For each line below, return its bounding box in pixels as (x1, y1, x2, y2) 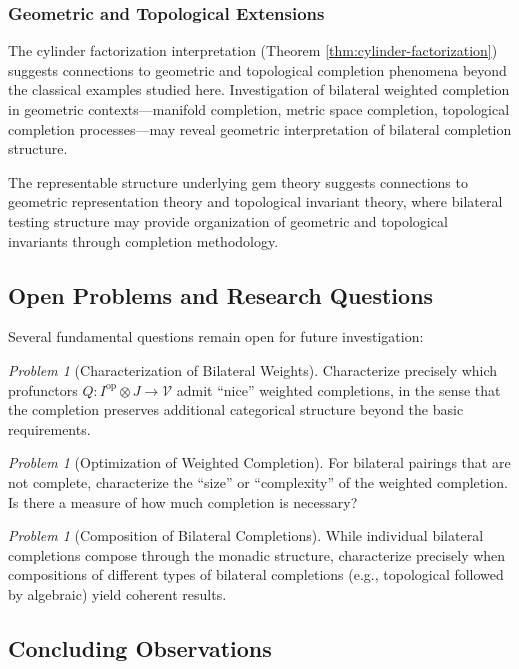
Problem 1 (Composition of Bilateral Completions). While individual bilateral (8, 525, 484, 546)
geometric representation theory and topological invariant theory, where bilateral (8, 191, 503, 212)
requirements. (8, 418, 91, 439)
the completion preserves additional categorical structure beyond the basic (8, 399, 464, 420)
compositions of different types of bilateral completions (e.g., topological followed (8, 564, 504, 585)
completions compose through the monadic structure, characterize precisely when (8, 544, 506, 565)
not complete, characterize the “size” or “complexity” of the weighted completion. (8, 471, 508, 492)
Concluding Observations (8, 632, 272, 663)
